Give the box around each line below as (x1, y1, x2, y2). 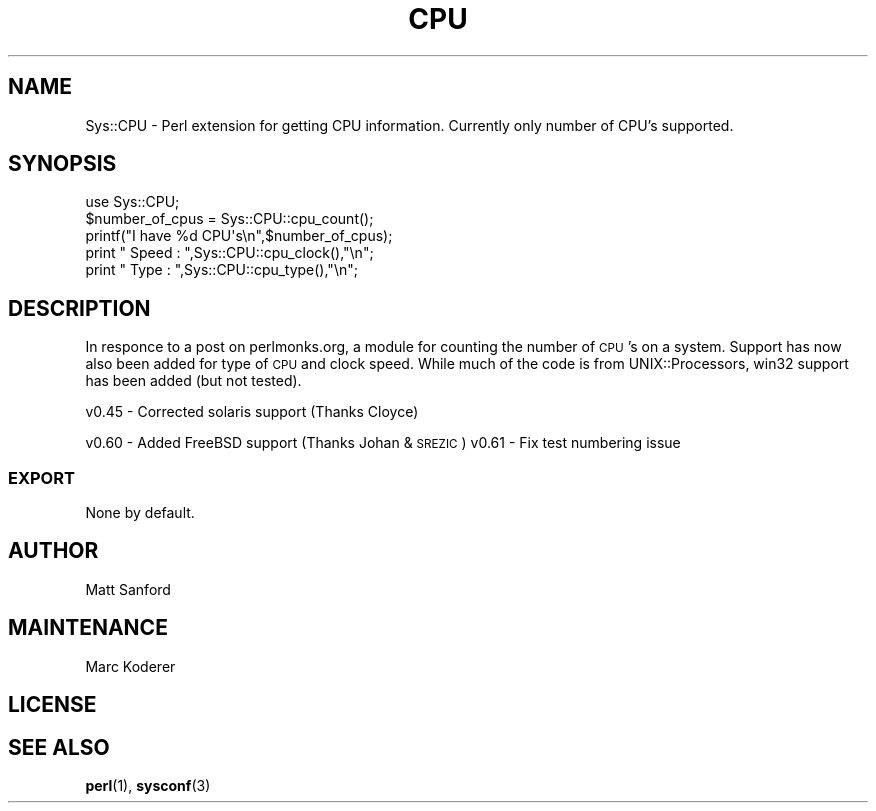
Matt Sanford (85, 580, 171, 598)
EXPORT (8, 467, 75, 488)
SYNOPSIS (8, 151, 117, 177)
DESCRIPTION (8, 295, 151, 321)
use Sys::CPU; (85, 193, 180, 211)
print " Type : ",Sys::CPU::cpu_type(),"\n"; (85, 261, 358, 279)
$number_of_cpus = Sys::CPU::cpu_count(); (85, 210, 374, 228)
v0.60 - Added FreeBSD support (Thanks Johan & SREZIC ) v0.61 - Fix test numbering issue (85, 434, 681, 452)
